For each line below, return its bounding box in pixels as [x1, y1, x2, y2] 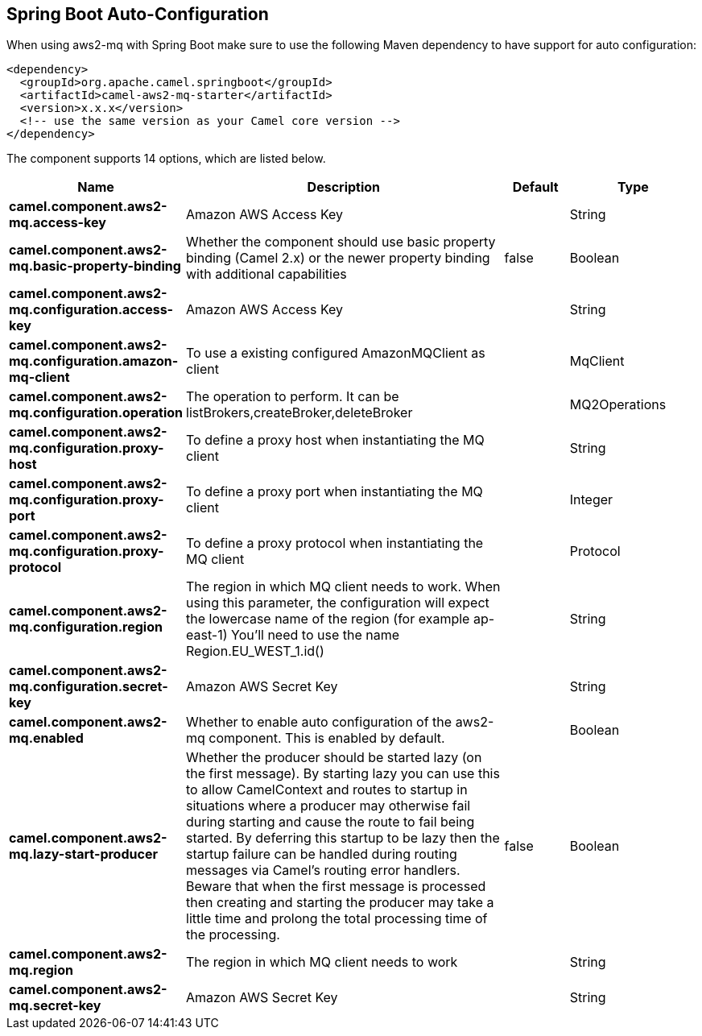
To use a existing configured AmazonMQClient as [186, 345, 485, 362]
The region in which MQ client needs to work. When [186, 578, 501, 595]
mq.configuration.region [9, 619, 163, 636]
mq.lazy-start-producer [9, 846, 158, 863]
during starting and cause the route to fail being [186, 814, 475, 831]
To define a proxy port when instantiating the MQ [186, 483, 483, 500]
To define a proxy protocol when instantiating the [186, 535, 484, 552]
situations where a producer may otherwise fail [186, 798, 471, 814]
